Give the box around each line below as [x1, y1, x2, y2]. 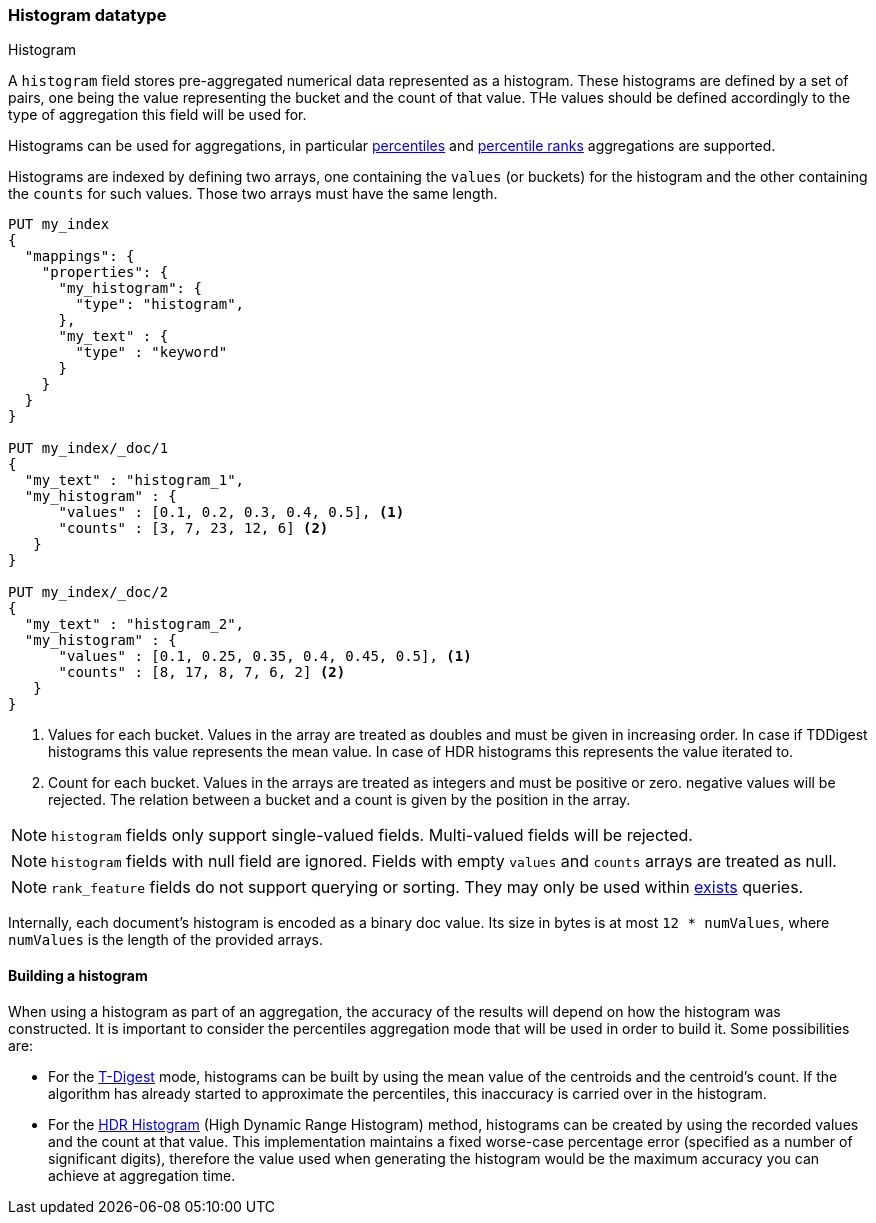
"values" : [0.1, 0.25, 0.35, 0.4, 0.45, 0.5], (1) [58, 648, 472, 665]
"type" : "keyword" [75, 344, 228, 361]
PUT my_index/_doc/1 [8, 440, 169, 457]
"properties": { [41, 264, 169, 281]
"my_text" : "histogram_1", [24, 472, 245, 489]
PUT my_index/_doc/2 [8, 584, 169, 601]
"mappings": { [24, 248, 135, 265]
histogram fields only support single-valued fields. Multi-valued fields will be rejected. [51, 825, 693, 846]
